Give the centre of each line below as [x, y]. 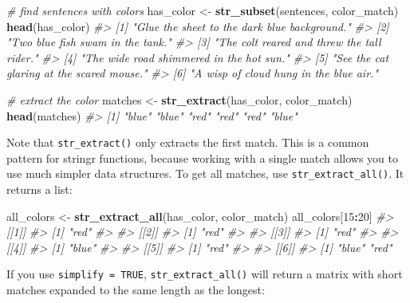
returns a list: [39, 189]
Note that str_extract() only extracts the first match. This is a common [188, 142]
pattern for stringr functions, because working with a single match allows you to [202, 157]
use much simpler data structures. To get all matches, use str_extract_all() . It [205, 173]
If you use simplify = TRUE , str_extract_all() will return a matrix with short [205, 274]
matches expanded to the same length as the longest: [136, 290]
